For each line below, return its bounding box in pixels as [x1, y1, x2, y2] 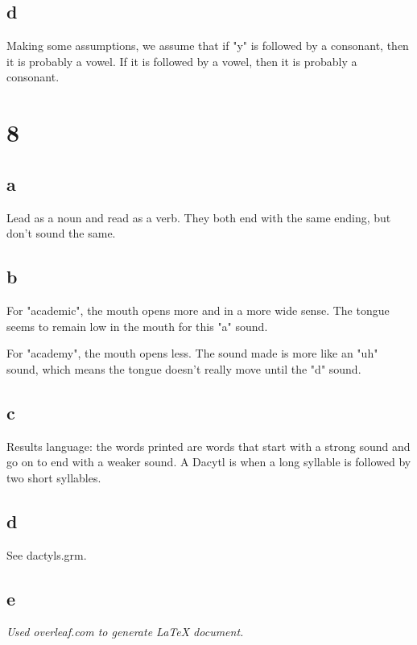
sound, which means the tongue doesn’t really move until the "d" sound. [6, 360, 361, 377]
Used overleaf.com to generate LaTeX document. [6, 623, 244, 640]
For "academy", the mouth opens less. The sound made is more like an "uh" [6, 345, 378, 362]
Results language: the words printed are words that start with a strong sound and [6, 437, 411, 454]
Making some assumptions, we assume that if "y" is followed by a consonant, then [6, 37, 409, 54]
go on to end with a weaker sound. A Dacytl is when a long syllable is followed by [6, 453, 411, 470]
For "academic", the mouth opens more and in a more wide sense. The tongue [6, 301, 390, 318]
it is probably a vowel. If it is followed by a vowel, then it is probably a [6, 52, 357, 69]
